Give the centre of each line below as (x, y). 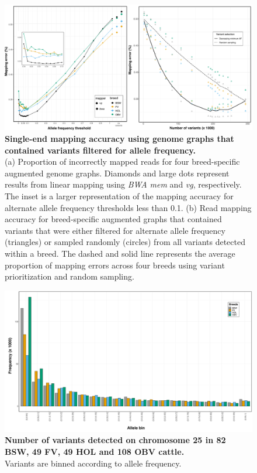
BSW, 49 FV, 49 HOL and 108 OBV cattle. (95, 451)
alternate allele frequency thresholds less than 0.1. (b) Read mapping (128, 207)
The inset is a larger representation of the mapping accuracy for (119, 196)
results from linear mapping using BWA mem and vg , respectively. (123, 184)
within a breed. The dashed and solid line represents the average (120, 253)
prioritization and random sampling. (70, 276)
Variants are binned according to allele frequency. (93, 463)
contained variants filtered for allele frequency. (100, 150)
